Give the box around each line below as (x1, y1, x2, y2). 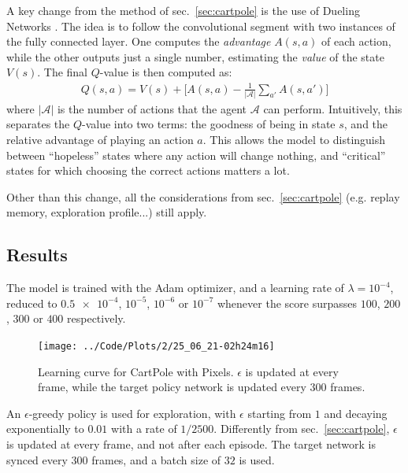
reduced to (6, 294, 57, 311)
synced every (6, 451, 68, 467)
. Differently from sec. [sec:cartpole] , (213, 420, 390, 437)
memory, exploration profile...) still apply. (6, 204, 207, 220)
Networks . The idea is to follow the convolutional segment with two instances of (6, 17, 395, 34)
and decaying (324, 405, 388, 421)
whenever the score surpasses (217, 294, 357, 311)
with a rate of (111, 420, 177, 437)
